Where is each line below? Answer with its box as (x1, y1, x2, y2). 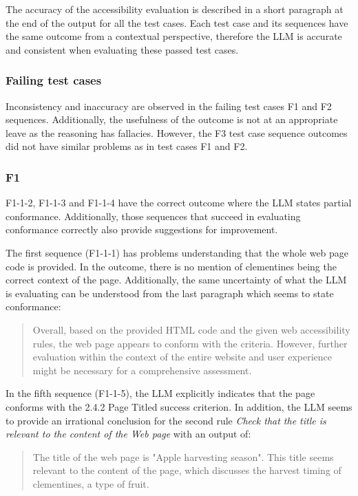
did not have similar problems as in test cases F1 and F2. (6, 139, 248, 153)
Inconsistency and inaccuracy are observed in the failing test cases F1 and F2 (6, 98, 332, 113)
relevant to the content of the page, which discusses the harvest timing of (32, 463, 341, 477)
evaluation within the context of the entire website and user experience (32, 349, 333, 364)
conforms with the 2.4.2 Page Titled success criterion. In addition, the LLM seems (6, 399, 352, 413)
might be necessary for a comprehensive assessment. (32, 363, 252, 377)
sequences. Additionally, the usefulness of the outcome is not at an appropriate (6, 112, 338, 127)
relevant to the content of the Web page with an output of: (6, 427, 251, 441)
